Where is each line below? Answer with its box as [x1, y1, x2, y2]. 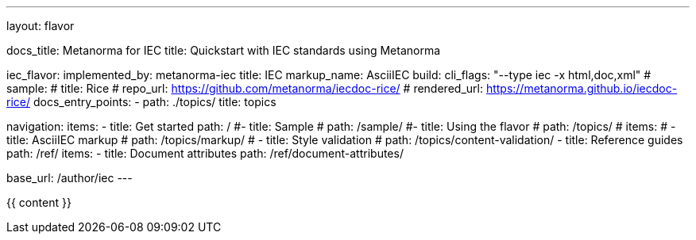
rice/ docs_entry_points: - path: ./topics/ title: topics [6, 95, 276, 109]
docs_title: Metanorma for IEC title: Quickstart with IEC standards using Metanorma [6, 44, 441, 57]
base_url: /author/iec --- [6, 171, 133, 185]
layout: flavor [6, 19, 75, 32]
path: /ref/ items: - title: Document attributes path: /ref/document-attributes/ [6, 147, 404, 160]
